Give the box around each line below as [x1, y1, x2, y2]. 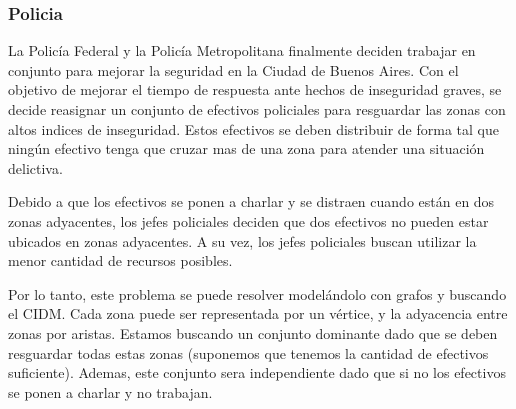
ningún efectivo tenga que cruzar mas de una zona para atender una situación [8, 138, 485, 159]
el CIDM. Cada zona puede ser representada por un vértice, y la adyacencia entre [8, 303, 508, 324]
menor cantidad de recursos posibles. [8, 250, 233, 271]
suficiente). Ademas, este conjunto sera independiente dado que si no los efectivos [8, 362, 506, 383]
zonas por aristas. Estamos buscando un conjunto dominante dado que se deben [8, 322, 498, 343]
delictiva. [8, 157, 63, 178]
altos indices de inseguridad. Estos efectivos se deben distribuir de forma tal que [8, 118, 499, 139]
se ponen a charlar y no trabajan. [8, 381, 213, 402]
